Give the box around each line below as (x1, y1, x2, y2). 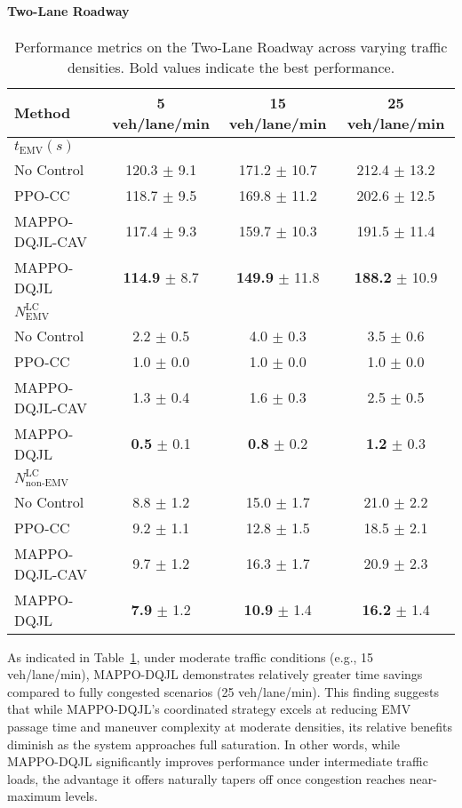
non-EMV (25, 477, 68, 488)
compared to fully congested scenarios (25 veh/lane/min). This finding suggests (7, 682, 439, 700)
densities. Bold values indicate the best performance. (67, 56, 395, 77)
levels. (65, 787, 98, 805)
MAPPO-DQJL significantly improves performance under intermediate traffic (7, 752, 428, 771)
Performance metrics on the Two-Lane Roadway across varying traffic (14, 36, 448, 57)
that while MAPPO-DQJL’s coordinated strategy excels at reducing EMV (7, 700, 411, 718)
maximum (7, 787, 61, 805)
